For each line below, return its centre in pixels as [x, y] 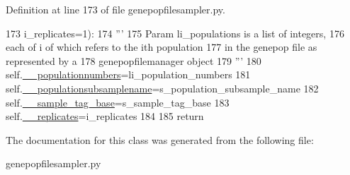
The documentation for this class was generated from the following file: [160, 139]
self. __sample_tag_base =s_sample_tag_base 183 [118, 102]
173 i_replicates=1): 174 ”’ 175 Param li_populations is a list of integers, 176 [175, 33]
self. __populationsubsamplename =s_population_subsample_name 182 [162, 88]
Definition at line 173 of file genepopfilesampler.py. [115, 9]
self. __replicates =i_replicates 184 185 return [105, 116]
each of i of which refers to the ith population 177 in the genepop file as [162, 47]
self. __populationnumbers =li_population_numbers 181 [128, 74]
